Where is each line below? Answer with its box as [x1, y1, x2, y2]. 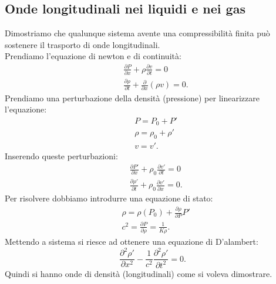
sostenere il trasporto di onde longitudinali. [5, 38, 160, 50]
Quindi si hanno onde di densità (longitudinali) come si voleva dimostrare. [5, 267, 272, 279]
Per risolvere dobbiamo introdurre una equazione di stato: [5, 192, 213, 204]
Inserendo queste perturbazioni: [5, 150, 118, 162]
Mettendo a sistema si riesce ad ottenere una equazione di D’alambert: [5, 235, 258, 248]
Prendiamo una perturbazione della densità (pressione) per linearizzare [5, 91, 260, 104]
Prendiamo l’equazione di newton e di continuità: [5, 50, 181, 62]
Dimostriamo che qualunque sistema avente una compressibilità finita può [5, 27, 270, 39]
